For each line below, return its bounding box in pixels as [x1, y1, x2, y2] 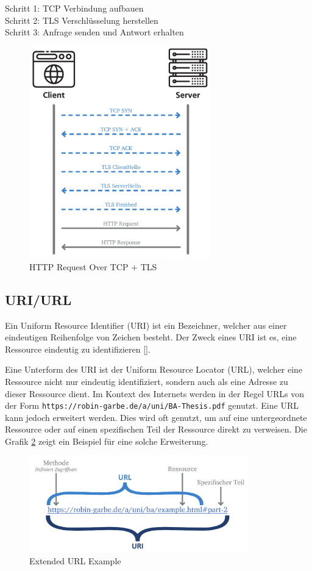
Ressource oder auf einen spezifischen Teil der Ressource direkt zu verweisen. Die [5, 423, 307, 436]
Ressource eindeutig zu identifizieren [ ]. [5, 342, 151, 355]
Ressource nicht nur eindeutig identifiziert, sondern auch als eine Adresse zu [5, 375, 288, 388]
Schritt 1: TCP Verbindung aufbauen [5, 2, 144, 14]
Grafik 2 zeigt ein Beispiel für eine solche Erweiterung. [5, 435, 208, 448]
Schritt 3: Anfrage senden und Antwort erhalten [5, 26, 184, 38]
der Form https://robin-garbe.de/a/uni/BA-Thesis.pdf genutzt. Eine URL [5, 399, 299, 412]
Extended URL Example [29, 555, 121, 567]
